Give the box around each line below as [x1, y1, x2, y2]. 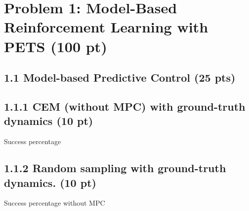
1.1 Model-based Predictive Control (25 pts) [4, 70, 236, 85]
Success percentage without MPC [4, 198, 105, 208]
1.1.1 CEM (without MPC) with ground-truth [4, 98, 246, 114]
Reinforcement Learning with [4, 17, 208, 37]
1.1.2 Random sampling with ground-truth [4, 160, 226, 176]
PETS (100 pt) [4, 36, 107, 56]
